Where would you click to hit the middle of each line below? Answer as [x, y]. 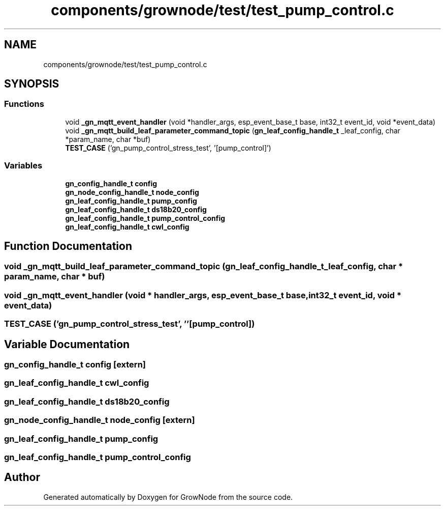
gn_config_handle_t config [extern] [75, 364]
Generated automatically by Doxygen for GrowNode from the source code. [168, 497]
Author [22, 477]
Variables [23, 166]
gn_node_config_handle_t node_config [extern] [100, 420]
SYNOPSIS [32, 84]
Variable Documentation [67, 344]
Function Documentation [68, 246]
